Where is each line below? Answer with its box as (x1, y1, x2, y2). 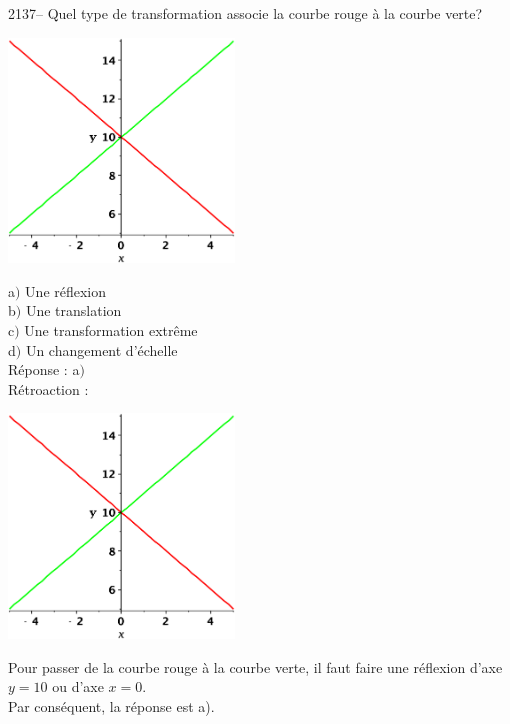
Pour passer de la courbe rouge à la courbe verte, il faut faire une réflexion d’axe (8, 656, 503, 677)
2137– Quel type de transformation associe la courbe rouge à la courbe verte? (8, 3, 483, 23)
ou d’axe (52, 676, 104, 697)
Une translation (25, 300, 122, 321)
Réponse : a (8, 359, 80, 380)
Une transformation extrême (24, 320, 198, 341)
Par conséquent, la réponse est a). (8, 695, 215, 716)
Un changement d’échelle (25, 339, 178, 360)
